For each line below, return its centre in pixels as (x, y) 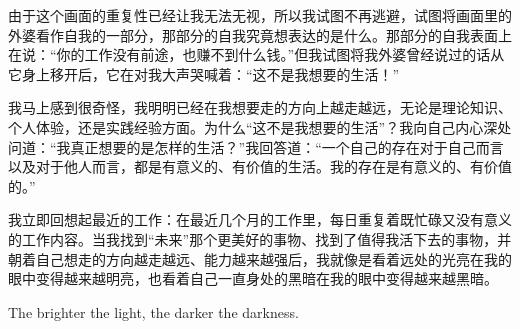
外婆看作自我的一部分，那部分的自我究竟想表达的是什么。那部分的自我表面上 (260, 34)
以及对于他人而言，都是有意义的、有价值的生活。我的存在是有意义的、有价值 (260, 166)
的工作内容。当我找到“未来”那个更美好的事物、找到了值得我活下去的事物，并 (260, 238)
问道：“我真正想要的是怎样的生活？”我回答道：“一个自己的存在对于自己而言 (256, 146)
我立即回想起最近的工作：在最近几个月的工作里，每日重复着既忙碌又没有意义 (260, 219)
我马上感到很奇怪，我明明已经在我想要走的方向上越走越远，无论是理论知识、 (260, 107)
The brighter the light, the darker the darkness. (153, 311)
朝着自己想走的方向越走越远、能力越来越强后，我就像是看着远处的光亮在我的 (260, 258)
